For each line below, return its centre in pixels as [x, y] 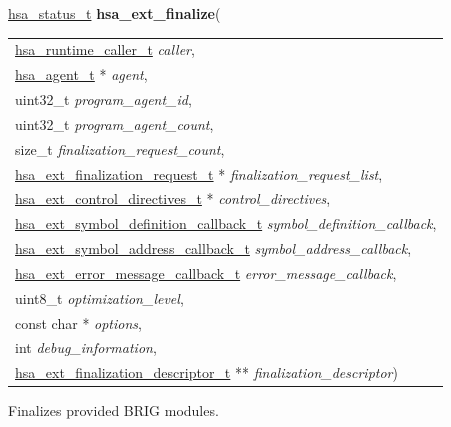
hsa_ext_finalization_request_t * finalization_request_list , [199, 173]
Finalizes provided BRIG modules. [113, 410]
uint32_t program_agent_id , [103, 99]
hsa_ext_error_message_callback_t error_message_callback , [206, 272]
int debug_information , [86, 347]
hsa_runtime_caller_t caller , [105, 49]
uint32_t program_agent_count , [114, 123]
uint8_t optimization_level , [99, 297]
